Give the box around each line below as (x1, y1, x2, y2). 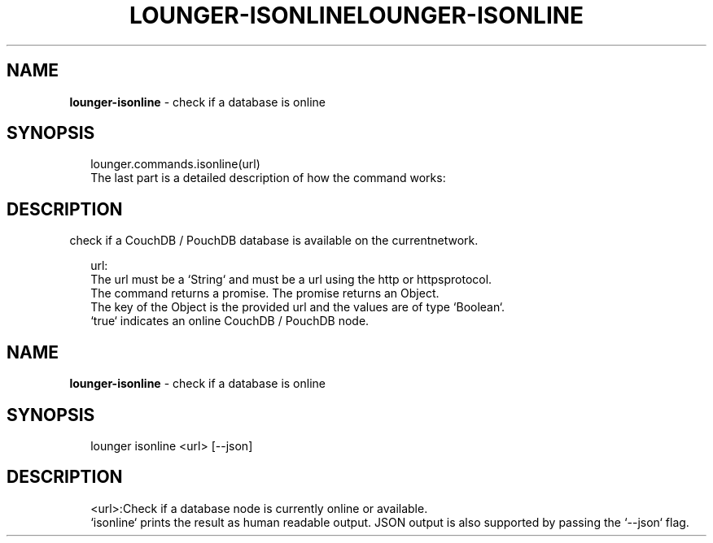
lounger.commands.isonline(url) (90, 157, 260, 172)
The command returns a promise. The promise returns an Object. (90, 286, 440, 301)
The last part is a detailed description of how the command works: (90, 171, 446, 185)
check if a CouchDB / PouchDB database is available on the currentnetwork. (69, 233, 479, 248)
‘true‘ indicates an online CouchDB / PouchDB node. (90, 314, 370, 328)
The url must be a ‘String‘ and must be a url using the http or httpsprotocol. (90, 272, 492, 287)
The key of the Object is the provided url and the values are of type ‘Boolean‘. (90, 300, 505, 315)
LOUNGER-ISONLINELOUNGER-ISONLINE (129, 2, 584, 29)
